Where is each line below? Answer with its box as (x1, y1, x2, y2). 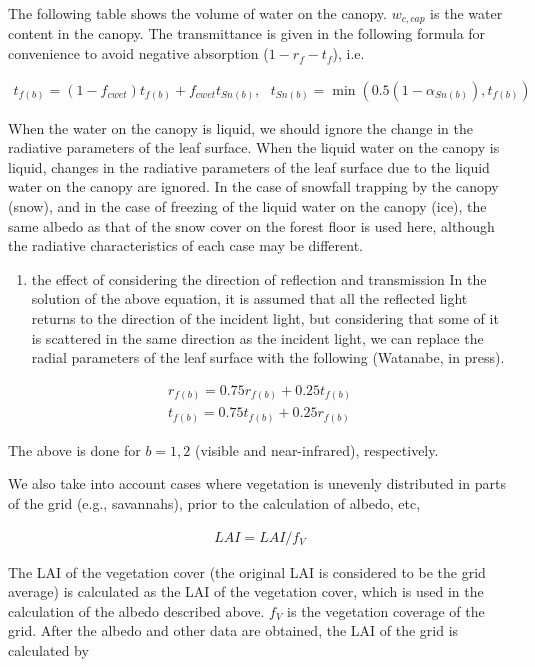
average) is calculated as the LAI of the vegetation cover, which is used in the (8, 581, 484, 602)
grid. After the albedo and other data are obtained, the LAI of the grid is (8, 620, 459, 641)
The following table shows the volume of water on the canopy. (8, 3, 387, 23)
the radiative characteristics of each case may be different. (8, 235, 363, 256)
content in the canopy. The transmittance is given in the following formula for (8, 23, 486, 44)
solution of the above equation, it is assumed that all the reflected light (31, 288, 468, 309)
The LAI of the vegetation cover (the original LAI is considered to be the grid (8, 561, 486, 582)
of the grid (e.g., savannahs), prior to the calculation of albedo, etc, (8, 493, 421, 514)
